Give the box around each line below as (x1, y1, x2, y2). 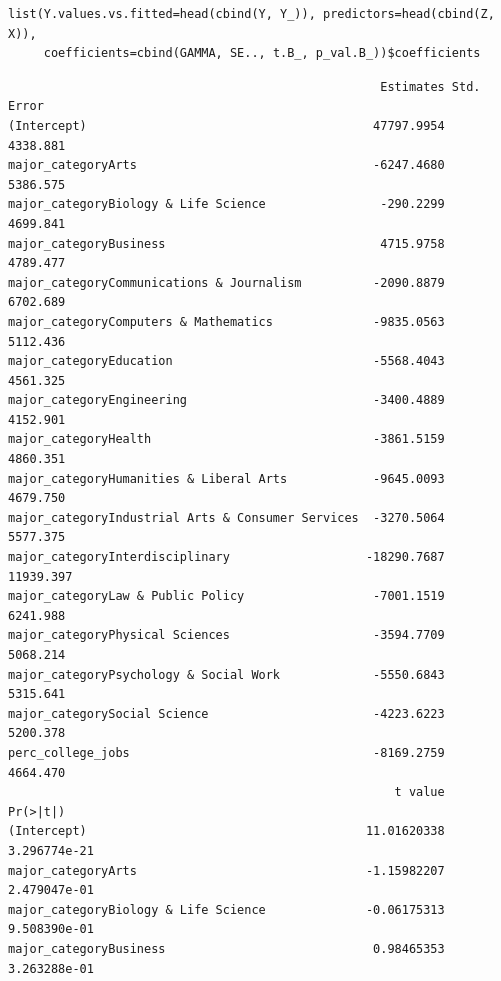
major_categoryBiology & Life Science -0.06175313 (8, 902, 445, 917)
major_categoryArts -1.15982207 (8, 863, 445, 878)
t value (394, 785, 445, 800)
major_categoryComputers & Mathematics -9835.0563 (8, 314, 445, 329)
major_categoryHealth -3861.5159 (8, 432, 445, 447)
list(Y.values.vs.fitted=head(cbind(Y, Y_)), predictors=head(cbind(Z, (8, 7, 495, 21)
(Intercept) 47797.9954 (8, 118, 445, 133)
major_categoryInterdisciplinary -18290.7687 (8, 550, 445, 565)
